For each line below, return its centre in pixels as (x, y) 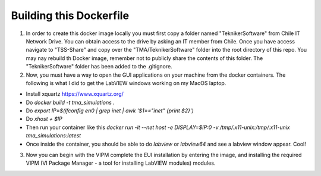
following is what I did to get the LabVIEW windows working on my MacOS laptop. (126, 83)
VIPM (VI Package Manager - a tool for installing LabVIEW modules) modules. (121, 163)
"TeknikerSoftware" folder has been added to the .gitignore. (99, 67)
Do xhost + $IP (44, 119)
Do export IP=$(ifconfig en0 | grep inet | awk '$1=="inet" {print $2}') (110, 111)
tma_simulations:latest (53, 136)
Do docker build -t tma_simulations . (70, 102)
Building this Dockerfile (70, 15)
